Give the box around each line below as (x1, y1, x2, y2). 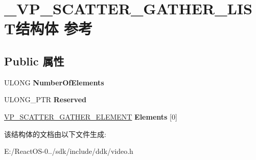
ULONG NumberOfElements (4, 77, 104, 87)
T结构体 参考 (4, 18, 93, 39)
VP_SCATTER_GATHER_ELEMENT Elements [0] (4, 111, 177, 122)
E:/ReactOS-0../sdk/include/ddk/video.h (4, 146, 133, 156)
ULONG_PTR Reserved (4, 94, 86, 105)
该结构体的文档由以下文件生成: (4, 128, 106, 139)
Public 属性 (4, 53, 64, 68)
